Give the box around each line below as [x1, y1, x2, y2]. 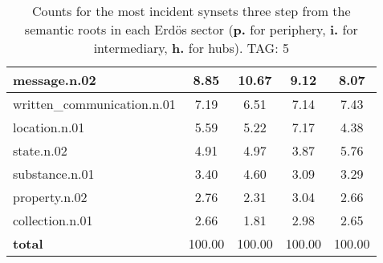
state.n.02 [13, 141, 67, 160]
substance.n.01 [13, 164, 95, 183]
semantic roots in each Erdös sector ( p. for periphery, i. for [24, 20, 358, 38]
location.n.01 [13, 118, 85, 136]
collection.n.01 [13, 211, 93, 229]
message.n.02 [13, 71, 96, 89]
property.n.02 [13, 188, 88, 206]
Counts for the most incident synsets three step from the [31, 2, 351, 20]
